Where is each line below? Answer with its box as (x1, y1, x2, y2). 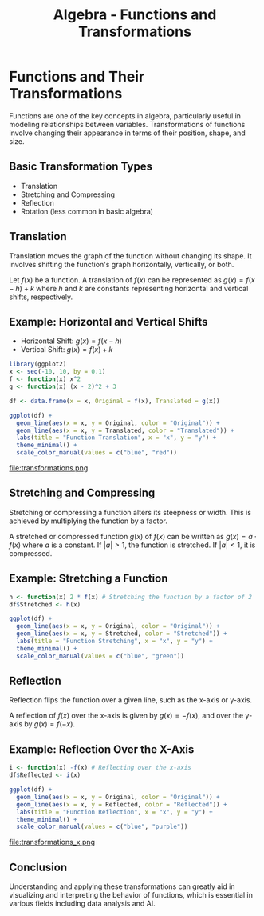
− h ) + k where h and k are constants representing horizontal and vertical (9, 283, 249, 293)
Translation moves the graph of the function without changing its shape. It (9, 250, 252, 261)
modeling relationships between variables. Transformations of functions (9, 119, 246, 129)
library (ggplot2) (9, 360, 67, 369)
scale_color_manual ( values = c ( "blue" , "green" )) (16, 652, 184, 660)
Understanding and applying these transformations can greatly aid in (9, 882, 235, 891)
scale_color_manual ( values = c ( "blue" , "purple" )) (16, 822, 188, 831)
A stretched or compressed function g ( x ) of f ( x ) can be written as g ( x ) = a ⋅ (9, 531, 258, 541)
